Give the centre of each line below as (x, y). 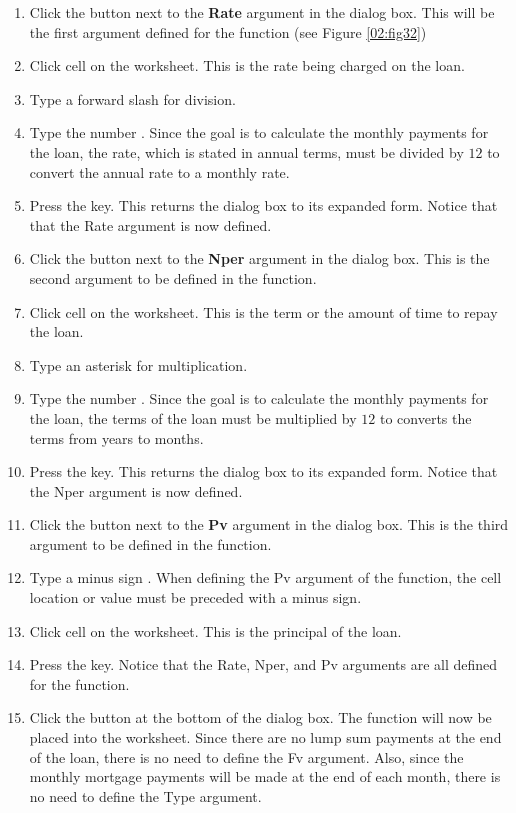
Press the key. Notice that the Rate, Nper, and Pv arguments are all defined (263, 664)
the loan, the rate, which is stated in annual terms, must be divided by (246, 151)
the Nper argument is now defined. (136, 490)
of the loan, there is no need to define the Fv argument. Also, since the (246, 756)
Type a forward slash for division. (132, 98)
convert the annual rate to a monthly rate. (159, 171)
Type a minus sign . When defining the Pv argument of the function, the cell (265, 577)
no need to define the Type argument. (145, 795)
